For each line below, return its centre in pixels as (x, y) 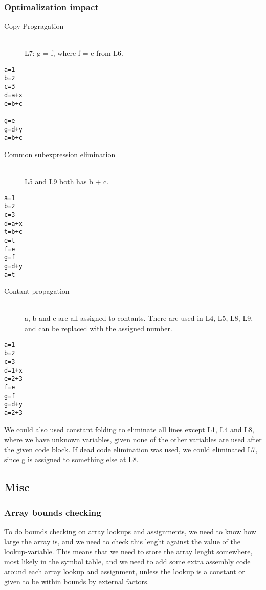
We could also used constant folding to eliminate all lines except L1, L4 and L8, (129, 429)
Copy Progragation (34, 26)
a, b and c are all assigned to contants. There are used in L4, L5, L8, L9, (139, 318)
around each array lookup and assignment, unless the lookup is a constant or (125, 571)
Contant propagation (37, 291)
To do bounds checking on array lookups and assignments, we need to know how (130, 531)
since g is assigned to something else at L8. (71, 459)
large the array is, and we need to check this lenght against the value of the (122, 541)
